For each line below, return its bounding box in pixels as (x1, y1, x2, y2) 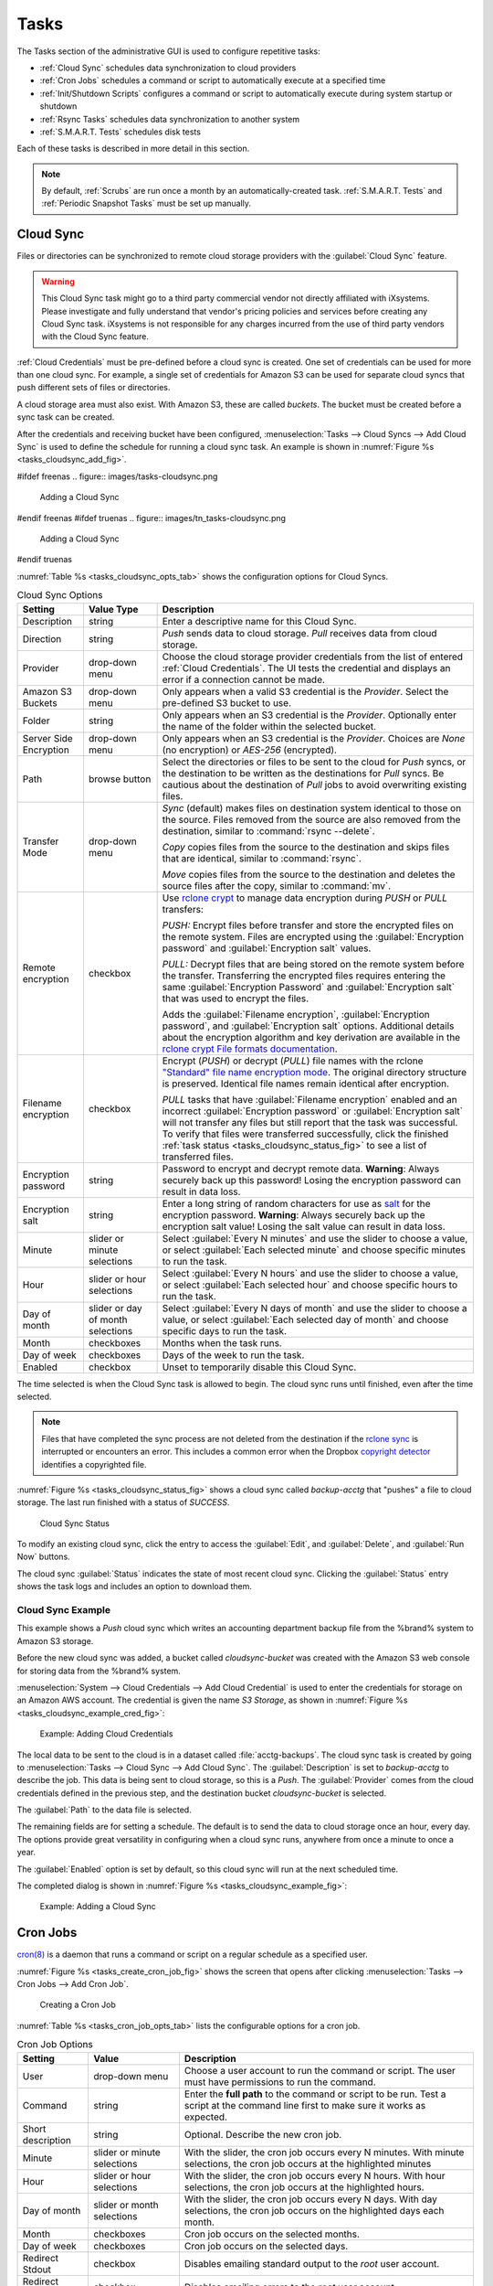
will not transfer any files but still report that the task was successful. (162, 1116, 458, 1128)
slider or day (88, 1301, 143, 1314)
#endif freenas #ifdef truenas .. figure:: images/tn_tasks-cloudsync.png (16, 512, 287, 523)
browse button (88, 773, 152, 785)
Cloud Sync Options (16, 589, 103, 602)
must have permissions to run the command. (184, 2076, 376, 2088)
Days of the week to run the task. (162, 1349, 305, 1362)
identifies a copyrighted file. (41, 1458, 147, 1469)
